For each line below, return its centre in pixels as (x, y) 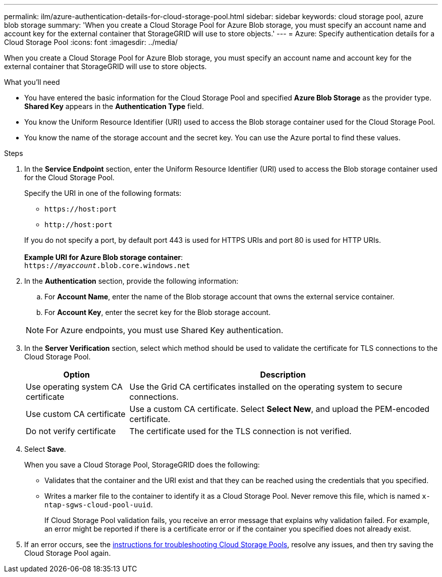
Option (76, 375)
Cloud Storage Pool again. (68, 553)
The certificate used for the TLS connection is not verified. (240, 431)
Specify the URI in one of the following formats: (103, 193)
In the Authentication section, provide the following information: (131, 281)
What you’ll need (32, 82)
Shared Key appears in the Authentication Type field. (114, 106)
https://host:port (81, 209)
